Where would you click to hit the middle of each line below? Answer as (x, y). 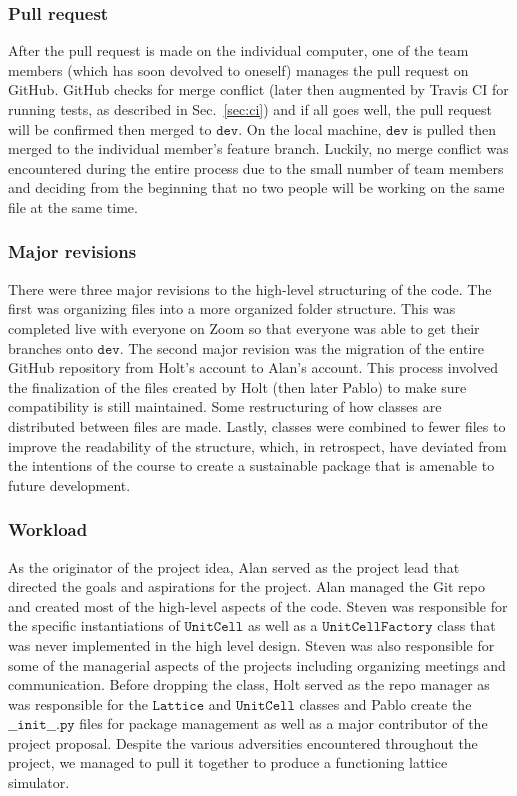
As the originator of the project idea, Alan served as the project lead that (234, 566)
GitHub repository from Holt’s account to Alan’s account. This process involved (253, 367)
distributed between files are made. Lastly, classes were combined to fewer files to (257, 425)
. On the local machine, (310, 128)
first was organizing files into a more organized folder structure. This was (232, 308)
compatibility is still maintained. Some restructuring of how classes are (225, 406)
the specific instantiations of (94, 625)
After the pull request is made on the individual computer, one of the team (238, 50)
